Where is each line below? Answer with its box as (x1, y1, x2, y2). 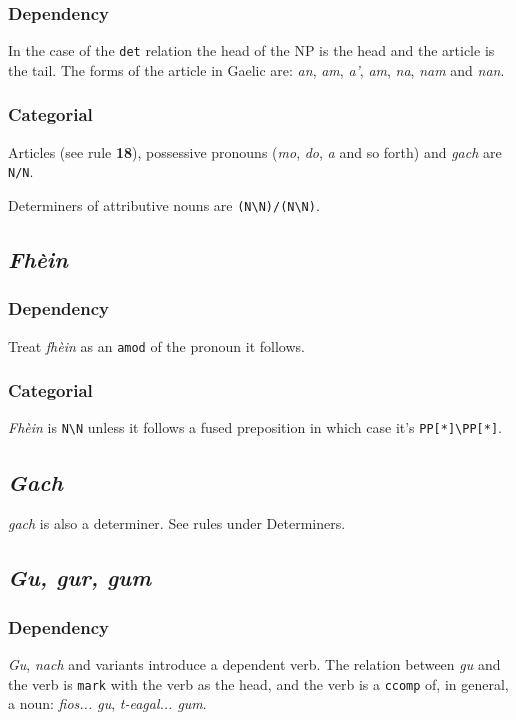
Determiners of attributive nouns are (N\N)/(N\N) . (8, 194, 320, 215)
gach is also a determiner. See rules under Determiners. (8, 513, 346, 534)
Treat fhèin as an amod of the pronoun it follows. (8, 335, 305, 356)
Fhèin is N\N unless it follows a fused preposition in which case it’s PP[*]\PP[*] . (8, 417, 502, 438)
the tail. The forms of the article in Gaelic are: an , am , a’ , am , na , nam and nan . (8, 59, 505, 80)
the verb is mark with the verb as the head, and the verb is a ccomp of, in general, (8, 673, 509, 694)
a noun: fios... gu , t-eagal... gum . (8, 693, 207, 714)
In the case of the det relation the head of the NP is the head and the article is (8, 40, 495, 61)
